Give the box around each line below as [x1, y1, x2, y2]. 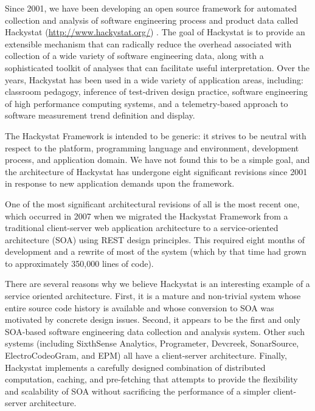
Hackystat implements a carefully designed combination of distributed [5, 361, 266, 373]
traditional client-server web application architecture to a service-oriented [5, 221, 279, 234]
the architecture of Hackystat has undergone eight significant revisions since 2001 [5, 165, 308, 178]
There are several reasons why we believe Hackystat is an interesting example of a [5, 277, 310, 290]
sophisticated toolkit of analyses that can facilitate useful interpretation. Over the [5, 61, 310, 74]
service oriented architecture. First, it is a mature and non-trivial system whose [5, 289, 301, 302]
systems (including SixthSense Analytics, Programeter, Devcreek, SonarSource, [5, 337, 299, 350]
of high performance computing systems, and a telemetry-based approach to [5, 97, 288, 109]
